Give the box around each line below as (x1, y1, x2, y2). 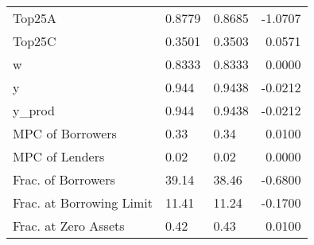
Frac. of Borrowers (13, 170, 115, 189)
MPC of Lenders (13, 147, 105, 165)
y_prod (13, 101, 55, 119)
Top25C (13, 32, 56, 50)
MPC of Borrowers (13, 124, 117, 142)
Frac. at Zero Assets (13, 216, 125, 235)
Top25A (13, 9, 57, 27)
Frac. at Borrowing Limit (13, 193, 153, 212)
